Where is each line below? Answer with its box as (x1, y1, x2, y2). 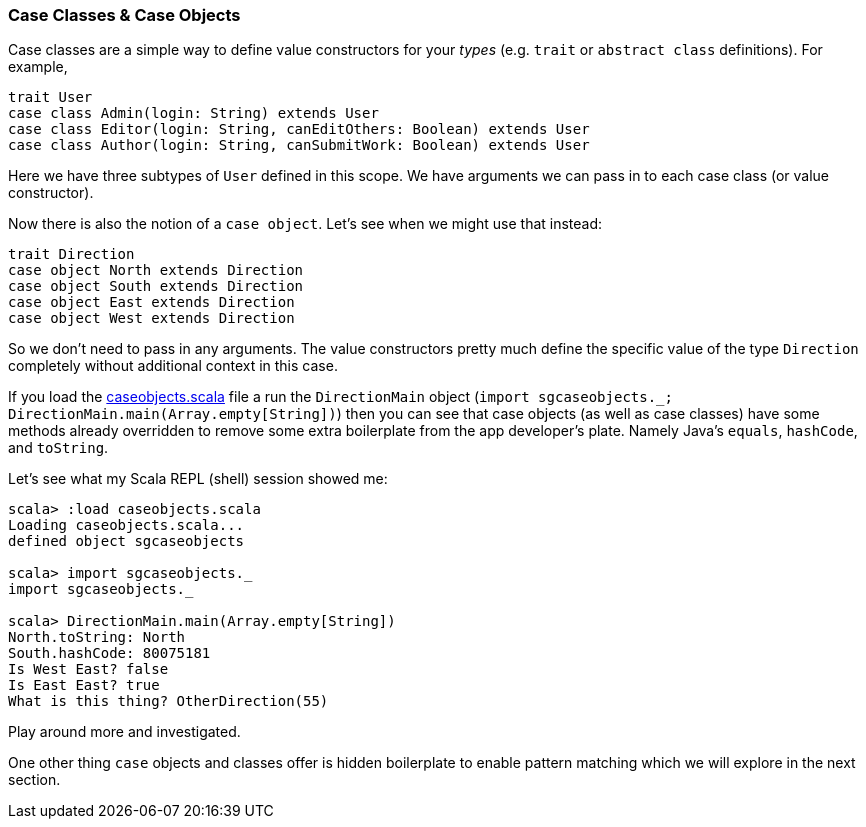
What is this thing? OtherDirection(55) (8, 693, 329, 710)
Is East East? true (8, 677, 160, 694)
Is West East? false (8, 661, 169, 678)
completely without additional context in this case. (8, 357, 338, 375)
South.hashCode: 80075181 (8, 645, 211, 662)
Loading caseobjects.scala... (8, 517, 245, 534)
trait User (8, 89, 93, 106)
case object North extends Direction (8, 262, 304, 279)
